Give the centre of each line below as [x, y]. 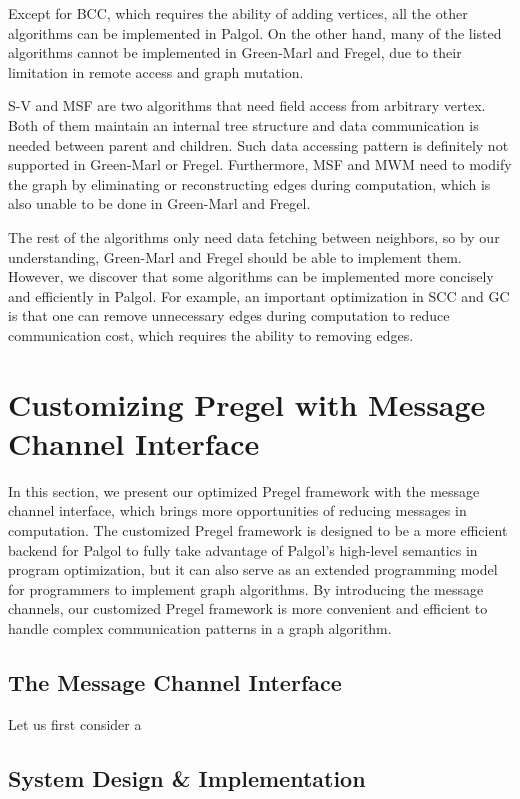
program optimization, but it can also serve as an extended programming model [253, 569]
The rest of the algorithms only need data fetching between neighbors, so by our [254, 236]
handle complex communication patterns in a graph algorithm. [200, 627]
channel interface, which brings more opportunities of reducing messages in [237, 510]
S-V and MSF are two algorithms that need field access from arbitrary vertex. [247, 105]
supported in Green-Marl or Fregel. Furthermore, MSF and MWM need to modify [260, 164]
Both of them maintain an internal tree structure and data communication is [243, 124]
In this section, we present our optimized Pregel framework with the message [244, 490]
